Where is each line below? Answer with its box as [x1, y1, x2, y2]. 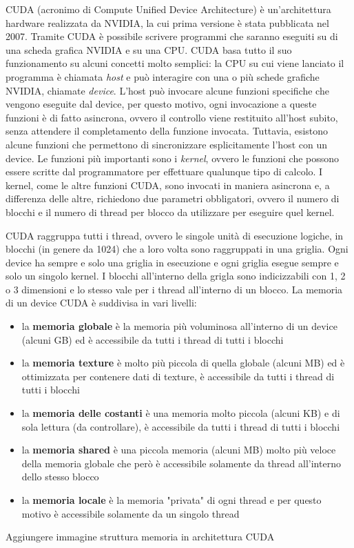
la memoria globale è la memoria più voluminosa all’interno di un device [21, 319, 337, 333]
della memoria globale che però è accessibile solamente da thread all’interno [21, 456, 341, 470]
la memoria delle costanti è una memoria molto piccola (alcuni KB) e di [21, 406, 340, 420]
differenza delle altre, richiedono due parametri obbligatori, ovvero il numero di [6, 191, 340, 206]
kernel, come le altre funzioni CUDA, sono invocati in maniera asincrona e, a [6, 177, 330, 192]
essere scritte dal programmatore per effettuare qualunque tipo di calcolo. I [6, 164, 323, 179]
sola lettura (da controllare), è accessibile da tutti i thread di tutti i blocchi [21, 419, 340, 433]
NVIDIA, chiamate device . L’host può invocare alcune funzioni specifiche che [6, 83, 329, 97]
